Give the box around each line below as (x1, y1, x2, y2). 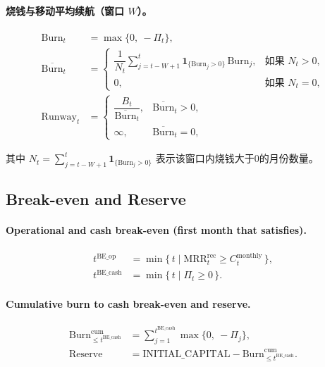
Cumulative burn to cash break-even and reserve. (6, 297, 251, 311)
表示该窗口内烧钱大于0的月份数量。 (155, 151, 319, 166)
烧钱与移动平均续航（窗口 (6, 3, 124, 18)
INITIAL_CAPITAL (142, 349, 231, 359)
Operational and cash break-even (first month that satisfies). (6, 223, 307, 237)
